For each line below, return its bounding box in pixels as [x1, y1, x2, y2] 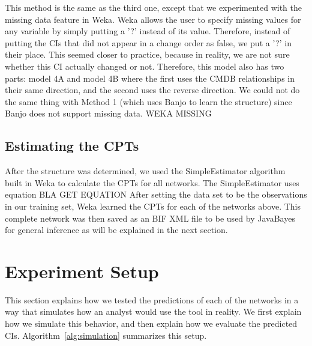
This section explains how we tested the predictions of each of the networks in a [5, 293, 299, 306]
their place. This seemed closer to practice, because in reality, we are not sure [5, 48, 290, 61]
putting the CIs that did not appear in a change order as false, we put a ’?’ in [5, 36, 292, 49]
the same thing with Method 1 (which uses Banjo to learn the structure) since [5, 95, 292, 108]
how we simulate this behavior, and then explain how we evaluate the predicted [5, 317, 298, 330]
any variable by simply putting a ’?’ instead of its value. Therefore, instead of [5, 25, 290, 37]
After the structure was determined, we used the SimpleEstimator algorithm [5, 165, 286, 177]
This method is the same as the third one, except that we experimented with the [5, 1, 302, 13]
